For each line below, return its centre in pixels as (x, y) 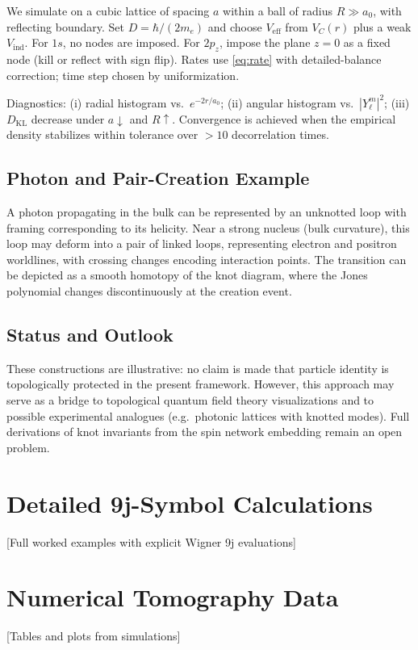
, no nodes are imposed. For (131, 42)
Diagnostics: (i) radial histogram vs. (95, 102)
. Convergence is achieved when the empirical (284, 118)
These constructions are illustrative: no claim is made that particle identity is (198, 368)
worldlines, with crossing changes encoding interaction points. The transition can (207, 259)
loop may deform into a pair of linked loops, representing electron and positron (202, 243)
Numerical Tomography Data (173, 597)
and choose (235, 26)
